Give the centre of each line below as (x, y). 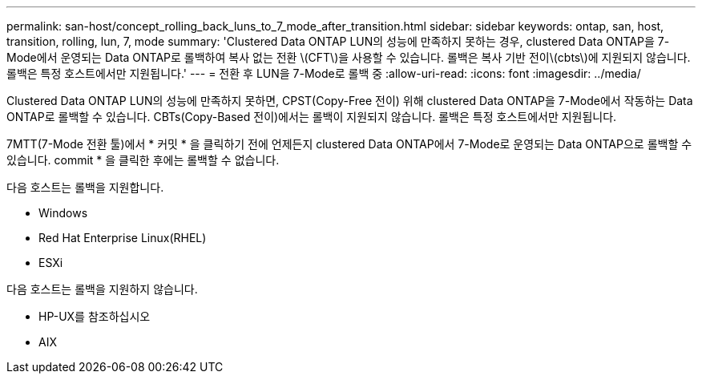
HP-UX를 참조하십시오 (95, 316)
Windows (63, 213)
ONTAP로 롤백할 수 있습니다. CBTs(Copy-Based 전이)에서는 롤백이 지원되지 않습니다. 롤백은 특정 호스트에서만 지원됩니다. (312, 117)
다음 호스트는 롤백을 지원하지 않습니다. (102, 289)
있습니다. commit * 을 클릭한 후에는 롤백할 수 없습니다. (143, 160)
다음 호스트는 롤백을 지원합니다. (85, 187)
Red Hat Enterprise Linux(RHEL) (123, 238)
